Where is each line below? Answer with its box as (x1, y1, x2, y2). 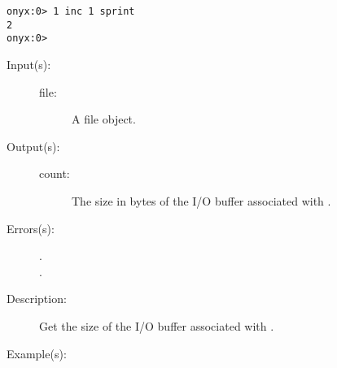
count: (39, 165, 70, 182)
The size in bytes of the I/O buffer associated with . (72, 192, 331, 209)
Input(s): (7, 55, 51, 72)
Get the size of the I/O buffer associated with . (39, 317, 274, 334)
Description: (7, 290, 67, 307)
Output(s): (7, 137, 60, 154)
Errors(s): (7, 219, 55, 236)
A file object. (72, 110, 136, 128)
